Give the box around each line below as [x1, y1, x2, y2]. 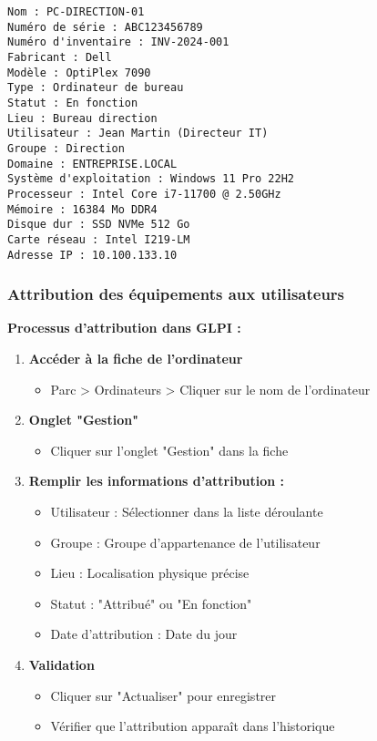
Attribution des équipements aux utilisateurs [7, 283, 345, 305]
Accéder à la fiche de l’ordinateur [28, 348, 243, 367]
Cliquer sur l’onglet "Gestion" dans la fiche [50, 440, 289, 459]
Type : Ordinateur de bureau [7, 81, 184, 95]
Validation [28, 654, 95, 674]
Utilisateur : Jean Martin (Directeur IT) [7, 127, 269, 140]
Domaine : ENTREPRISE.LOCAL [7, 157, 178, 170]
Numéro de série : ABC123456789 [7, 20, 203, 34]
